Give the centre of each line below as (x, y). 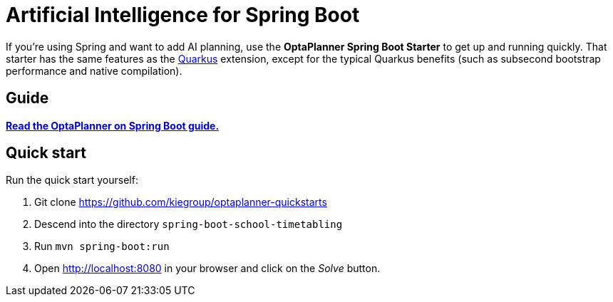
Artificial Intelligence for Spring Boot (183, 15)
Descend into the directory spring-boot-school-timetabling (189, 224)
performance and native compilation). (94, 71)
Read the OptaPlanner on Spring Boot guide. (113, 125)
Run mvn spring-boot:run (102, 246)
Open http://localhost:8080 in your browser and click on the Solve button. (207, 269)
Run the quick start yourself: (72, 180)
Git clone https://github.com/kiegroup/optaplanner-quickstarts (181, 202)
